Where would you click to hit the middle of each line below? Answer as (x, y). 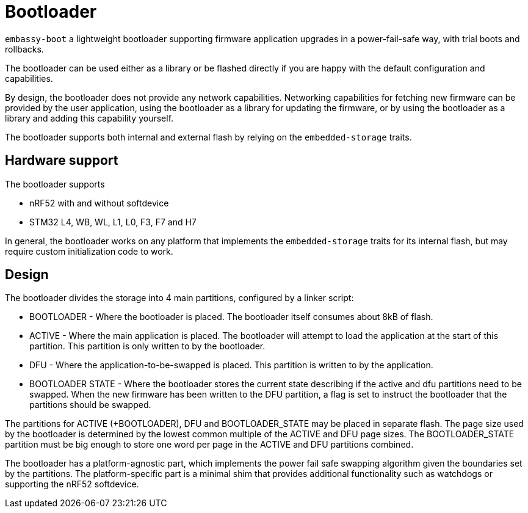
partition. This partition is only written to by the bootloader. (147, 346)
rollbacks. (24, 49)
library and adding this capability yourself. (89, 118)
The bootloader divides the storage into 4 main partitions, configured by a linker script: (179, 298)
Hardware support (62, 161)
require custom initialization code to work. (89, 251)
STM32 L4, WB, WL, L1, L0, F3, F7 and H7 (113, 222)
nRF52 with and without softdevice (99, 203)
